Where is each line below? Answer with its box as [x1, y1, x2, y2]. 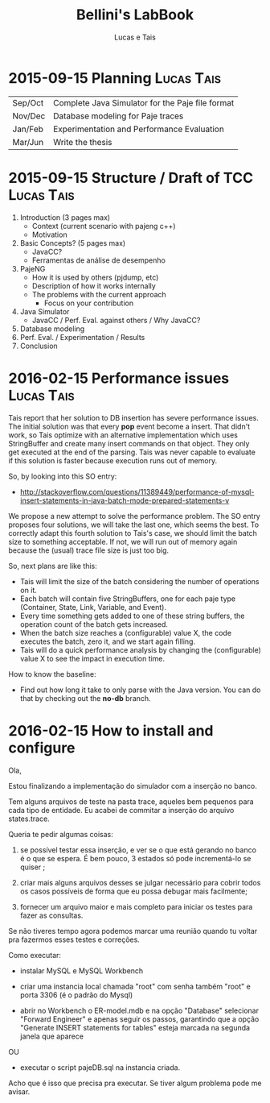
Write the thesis [53, 136, 112, 147]
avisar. [8, 1086, 31, 1097]
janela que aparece [19, 1031, 84, 1041]
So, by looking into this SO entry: [8, 471, 117, 481]
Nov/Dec [12, 110, 46, 122]
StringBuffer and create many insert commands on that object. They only [8, 438, 250, 448]
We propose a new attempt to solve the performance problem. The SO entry [8, 511, 261, 520]
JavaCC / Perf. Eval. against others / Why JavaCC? [31, 315, 201, 325]
